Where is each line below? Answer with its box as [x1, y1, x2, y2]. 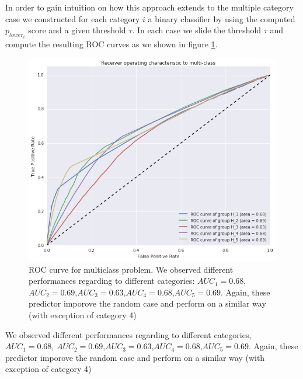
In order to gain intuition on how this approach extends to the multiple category [5, 1, 294, 13]
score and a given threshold [28, 24, 126, 36]
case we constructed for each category [5, 12, 140, 25]
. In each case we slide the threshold [132, 24, 262, 36]
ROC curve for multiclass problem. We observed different [29, 263, 234, 275]
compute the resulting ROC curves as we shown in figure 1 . [5, 37, 218, 50]
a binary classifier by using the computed [148, 12, 295, 25]
